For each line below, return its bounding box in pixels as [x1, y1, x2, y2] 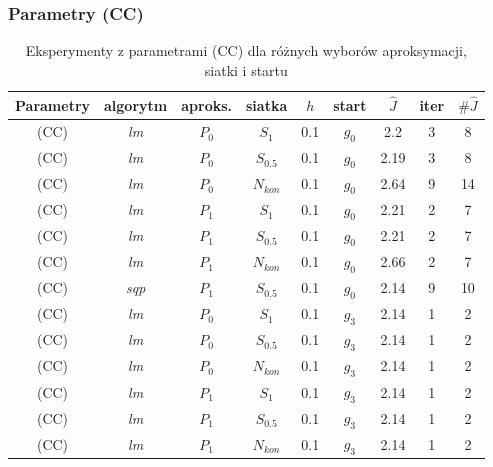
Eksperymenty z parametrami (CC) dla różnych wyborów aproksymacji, [25, 40, 467, 61]
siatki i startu [204, 59, 288, 80]
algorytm [104, 94, 168, 115]
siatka [246, 94, 288, 115]
